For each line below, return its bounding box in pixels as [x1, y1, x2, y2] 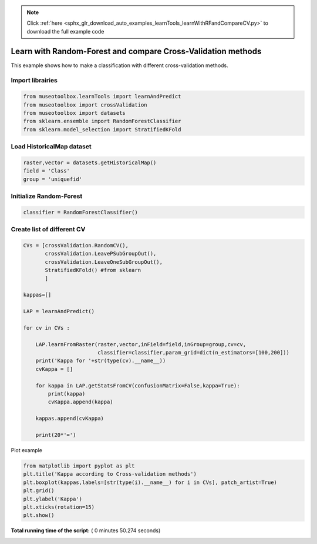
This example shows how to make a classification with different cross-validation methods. [11, 62, 228, 69]
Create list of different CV [11, 225, 86, 234]
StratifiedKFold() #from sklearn [45, 267, 141, 274]
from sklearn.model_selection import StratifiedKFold [23, 126, 181, 132]
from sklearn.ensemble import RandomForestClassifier [23, 118, 181, 125]
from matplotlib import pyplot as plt [23, 462, 135, 469]
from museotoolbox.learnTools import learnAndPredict [23, 93, 181, 100]
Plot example [11, 446, 42, 453]
